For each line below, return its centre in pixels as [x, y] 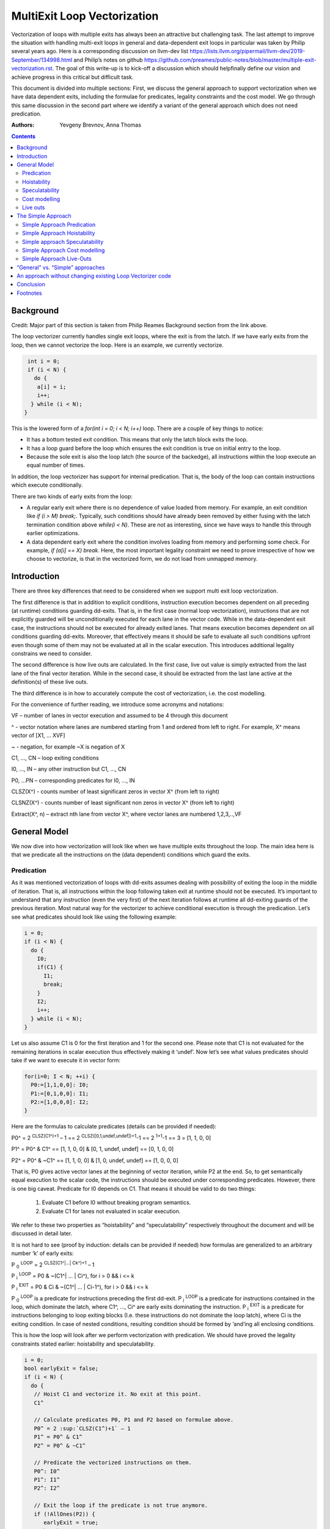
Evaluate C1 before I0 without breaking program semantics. [116, 1202]
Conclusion [31, 284]
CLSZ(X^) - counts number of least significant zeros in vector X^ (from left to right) [116, 791]
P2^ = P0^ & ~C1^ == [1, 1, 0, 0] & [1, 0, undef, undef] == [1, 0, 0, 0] [95, 1160]
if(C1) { [50, 967]
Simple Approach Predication [59, 224]
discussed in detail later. [42, 1234]
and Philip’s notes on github [108, 60]
